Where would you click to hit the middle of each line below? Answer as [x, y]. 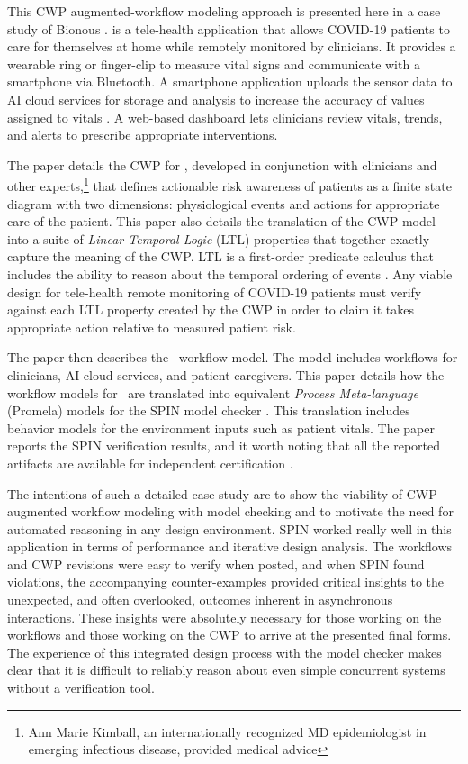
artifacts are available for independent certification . [150, 463]
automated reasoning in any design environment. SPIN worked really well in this [229, 528]
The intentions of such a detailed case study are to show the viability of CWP [222, 493]
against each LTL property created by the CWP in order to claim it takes [211, 309]
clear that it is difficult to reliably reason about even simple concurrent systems [226, 670]
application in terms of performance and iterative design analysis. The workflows [230, 546]
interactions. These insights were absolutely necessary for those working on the [225, 617]
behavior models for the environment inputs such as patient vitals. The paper [221, 427]
